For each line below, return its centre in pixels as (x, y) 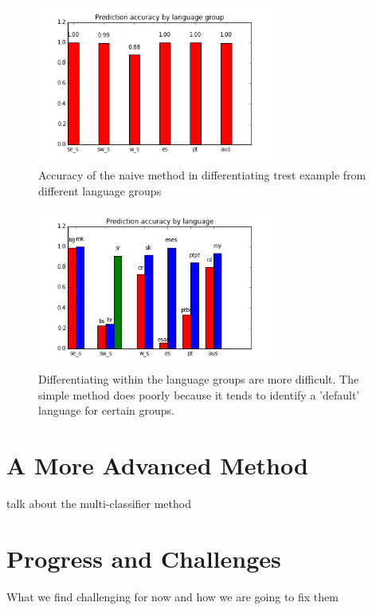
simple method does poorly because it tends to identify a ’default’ (199, 394)
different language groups (100, 191)
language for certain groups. (106, 410)
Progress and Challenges (144, 558)
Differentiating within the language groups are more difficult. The (199, 379)
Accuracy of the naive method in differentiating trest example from (202, 175)
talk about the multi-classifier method (99, 503)
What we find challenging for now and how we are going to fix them (172, 596)
